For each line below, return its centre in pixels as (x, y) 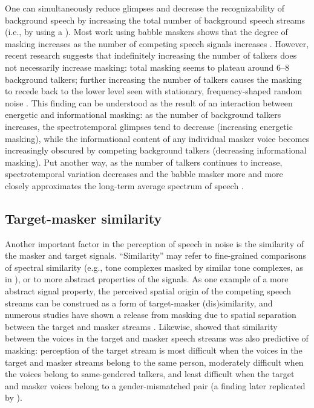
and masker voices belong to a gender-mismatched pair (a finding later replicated (155, 385)
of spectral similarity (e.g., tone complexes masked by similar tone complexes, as (154, 267)
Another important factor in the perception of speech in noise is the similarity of (155, 243)
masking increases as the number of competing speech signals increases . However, (157, 43)
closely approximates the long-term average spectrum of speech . (124, 185)
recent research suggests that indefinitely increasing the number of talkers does (151, 55)
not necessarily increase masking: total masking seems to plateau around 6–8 (147, 67)
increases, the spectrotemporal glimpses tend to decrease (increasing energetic (149, 126)
